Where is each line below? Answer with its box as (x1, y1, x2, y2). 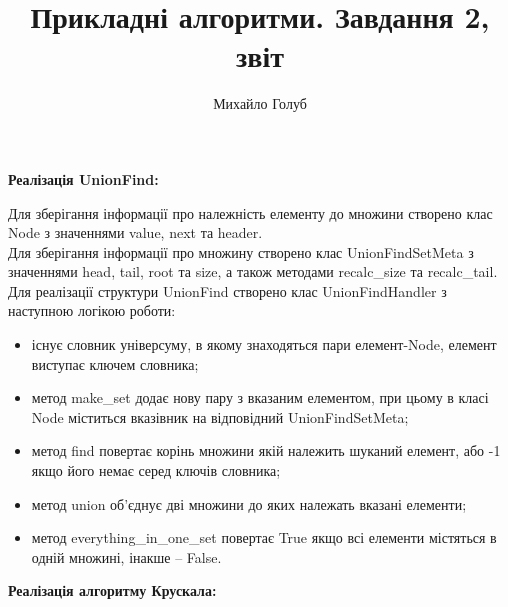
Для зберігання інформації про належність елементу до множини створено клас (8, 202, 493, 223)
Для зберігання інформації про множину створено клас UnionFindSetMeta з (8, 241, 474, 262)
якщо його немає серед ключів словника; (31, 460, 281, 481)
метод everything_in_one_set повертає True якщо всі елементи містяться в (31, 527, 497, 548)
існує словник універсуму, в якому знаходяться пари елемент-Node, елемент (31, 334, 497, 355)
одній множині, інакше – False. (31, 546, 222, 567)
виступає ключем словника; (31, 353, 199, 374)
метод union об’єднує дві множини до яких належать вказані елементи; (31, 493, 467, 514)
